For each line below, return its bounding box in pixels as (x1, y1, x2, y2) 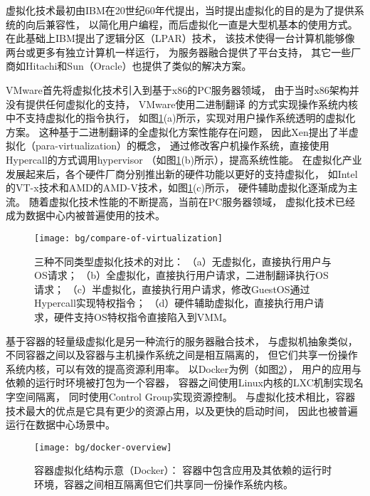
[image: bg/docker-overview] (34, 442, 172, 453)
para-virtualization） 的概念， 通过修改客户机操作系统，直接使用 (35, 138, 329, 153)
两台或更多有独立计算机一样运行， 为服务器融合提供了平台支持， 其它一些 (6, 44, 351, 59)
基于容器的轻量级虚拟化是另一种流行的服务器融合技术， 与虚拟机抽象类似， (6, 333, 358, 348)
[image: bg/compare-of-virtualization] (34, 233, 223, 243)
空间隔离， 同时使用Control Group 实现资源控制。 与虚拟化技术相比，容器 (15, 389, 356, 403)
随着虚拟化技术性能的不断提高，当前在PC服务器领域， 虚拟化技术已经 (28, 194, 355, 209)
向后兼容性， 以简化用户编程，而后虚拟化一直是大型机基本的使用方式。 (25, 16, 358, 31)
